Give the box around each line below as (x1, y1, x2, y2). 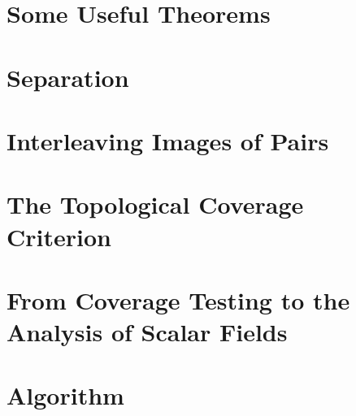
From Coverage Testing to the (7, 283, 350, 316)
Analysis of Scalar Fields (7, 315, 288, 349)
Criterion (7, 219, 111, 253)
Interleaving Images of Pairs (7, 123, 329, 157)
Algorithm (7, 379, 124, 412)
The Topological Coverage (7, 188, 304, 221)
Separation (7, 60, 129, 93)
